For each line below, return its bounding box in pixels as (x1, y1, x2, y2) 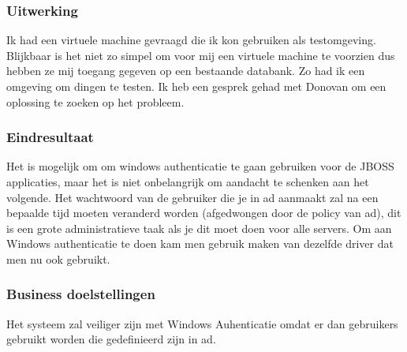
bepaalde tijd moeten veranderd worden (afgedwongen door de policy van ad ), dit (6, 204, 401, 221)
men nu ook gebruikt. (6, 250, 110, 267)
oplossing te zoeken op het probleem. (6, 93, 185, 110)
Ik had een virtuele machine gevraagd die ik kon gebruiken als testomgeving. (6, 32, 376, 48)
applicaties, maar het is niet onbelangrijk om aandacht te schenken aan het (6, 174, 369, 189)
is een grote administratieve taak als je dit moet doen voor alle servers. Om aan (6, 219, 392, 236)
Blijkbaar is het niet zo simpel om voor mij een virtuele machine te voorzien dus (6, 47, 395, 63)
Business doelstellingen (6, 284, 155, 304)
